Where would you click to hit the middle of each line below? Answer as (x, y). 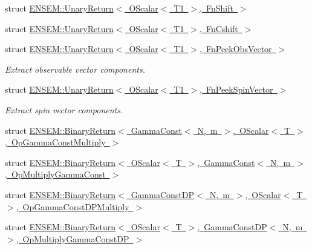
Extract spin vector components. (64, 109)
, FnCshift (219, 28)
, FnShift (216, 8)
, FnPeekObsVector (236, 49)
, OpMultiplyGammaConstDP (73, 238)
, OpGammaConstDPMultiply (73, 206)
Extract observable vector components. (75, 69)
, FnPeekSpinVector (236, 89)
